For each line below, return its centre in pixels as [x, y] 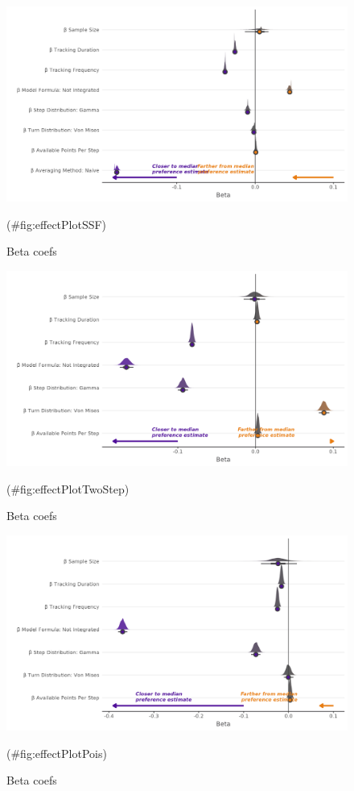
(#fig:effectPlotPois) [57, 753]
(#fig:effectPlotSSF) [57, 224]
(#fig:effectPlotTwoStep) [68, 488]
